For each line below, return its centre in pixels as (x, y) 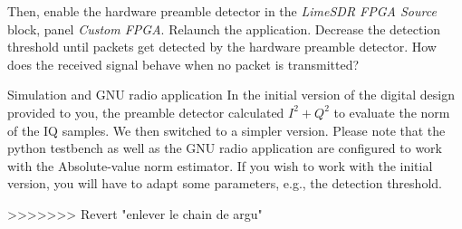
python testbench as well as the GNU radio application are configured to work (225, 148)
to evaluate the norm (392, 112)
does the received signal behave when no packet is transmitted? (183, 64)
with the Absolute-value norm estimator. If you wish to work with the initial (220, 165)
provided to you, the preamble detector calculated (146, 112)
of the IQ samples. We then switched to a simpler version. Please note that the (226, 130)
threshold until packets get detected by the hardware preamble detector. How (222, 47)
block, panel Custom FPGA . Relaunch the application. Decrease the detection (224, 29)
